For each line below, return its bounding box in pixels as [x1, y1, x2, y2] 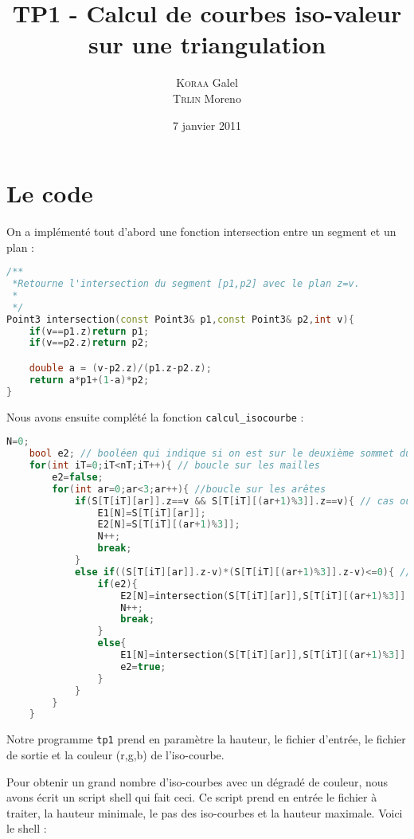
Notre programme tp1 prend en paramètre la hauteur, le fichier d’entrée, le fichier [6, 731, 406, 747]
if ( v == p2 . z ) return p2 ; [29, 337, 150, 349]
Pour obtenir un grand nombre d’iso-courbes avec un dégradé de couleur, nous [6, 773, 389, 790]
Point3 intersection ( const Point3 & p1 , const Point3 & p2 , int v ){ [6, 313, 354, 325]
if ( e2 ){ [97, 578, 138, 590]
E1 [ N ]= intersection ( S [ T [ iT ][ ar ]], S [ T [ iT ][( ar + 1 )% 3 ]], [120, 649, 412, 661]
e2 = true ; [120, 661, 166, 672]
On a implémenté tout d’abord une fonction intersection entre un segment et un [6, 223, 396, 240]
